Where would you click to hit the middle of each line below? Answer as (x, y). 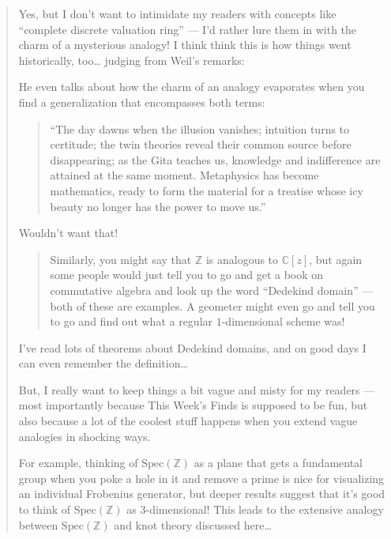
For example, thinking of (78, 463)
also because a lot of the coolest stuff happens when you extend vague (188, 421)
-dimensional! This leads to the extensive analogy (265, 509)
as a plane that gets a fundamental (278, 463)
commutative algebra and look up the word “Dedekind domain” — (212, 290)
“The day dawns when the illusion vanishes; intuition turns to (200, 128)
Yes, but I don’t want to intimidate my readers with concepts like (177, 13)
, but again (336, 259)
